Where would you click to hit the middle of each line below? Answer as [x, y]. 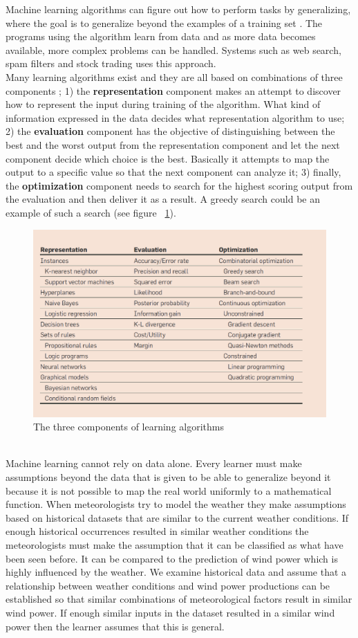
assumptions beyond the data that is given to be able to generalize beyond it [168, 477]
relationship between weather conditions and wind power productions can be [168, 585]
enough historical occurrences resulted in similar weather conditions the [157, 531]
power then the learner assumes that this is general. [115, 626]
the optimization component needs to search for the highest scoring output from [179, 185]
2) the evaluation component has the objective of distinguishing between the [170, 131]
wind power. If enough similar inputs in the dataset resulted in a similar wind [170, 613]
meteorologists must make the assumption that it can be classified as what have [175, 545]
